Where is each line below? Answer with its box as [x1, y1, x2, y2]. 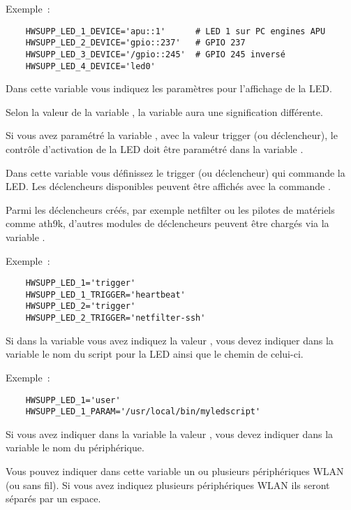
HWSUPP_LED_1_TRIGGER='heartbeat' [25, 289, 186, 300]
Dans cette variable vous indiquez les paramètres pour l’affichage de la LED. [6, 81, 332, 96]
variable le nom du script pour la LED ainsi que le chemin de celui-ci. [6, 347, 304, 361]
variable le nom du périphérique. [6, 440, 144, 455]
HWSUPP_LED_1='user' [25, 395, 121, 405]
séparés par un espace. [6, 491, 101, 506]
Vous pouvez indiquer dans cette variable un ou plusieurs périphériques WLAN [6, 464, 344, 479]
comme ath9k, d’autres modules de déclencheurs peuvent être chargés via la [6, 216, 329, 231]
